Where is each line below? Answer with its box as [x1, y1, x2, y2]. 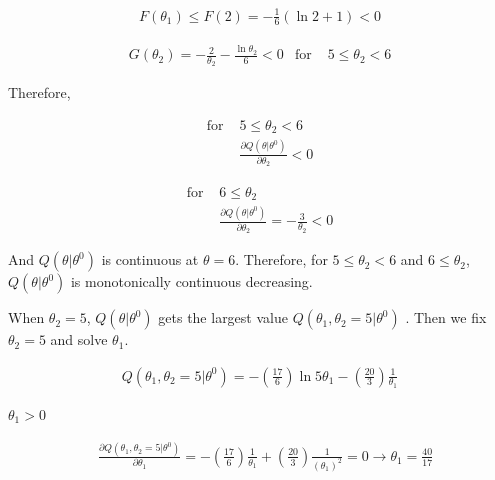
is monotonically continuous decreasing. [70, 271, 313, 292]
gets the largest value [158, 307, 288, 328]
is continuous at [101, 249, 199, 270]
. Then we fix [405, 307, 487, 328]
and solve [50, 329, 108, 350]
